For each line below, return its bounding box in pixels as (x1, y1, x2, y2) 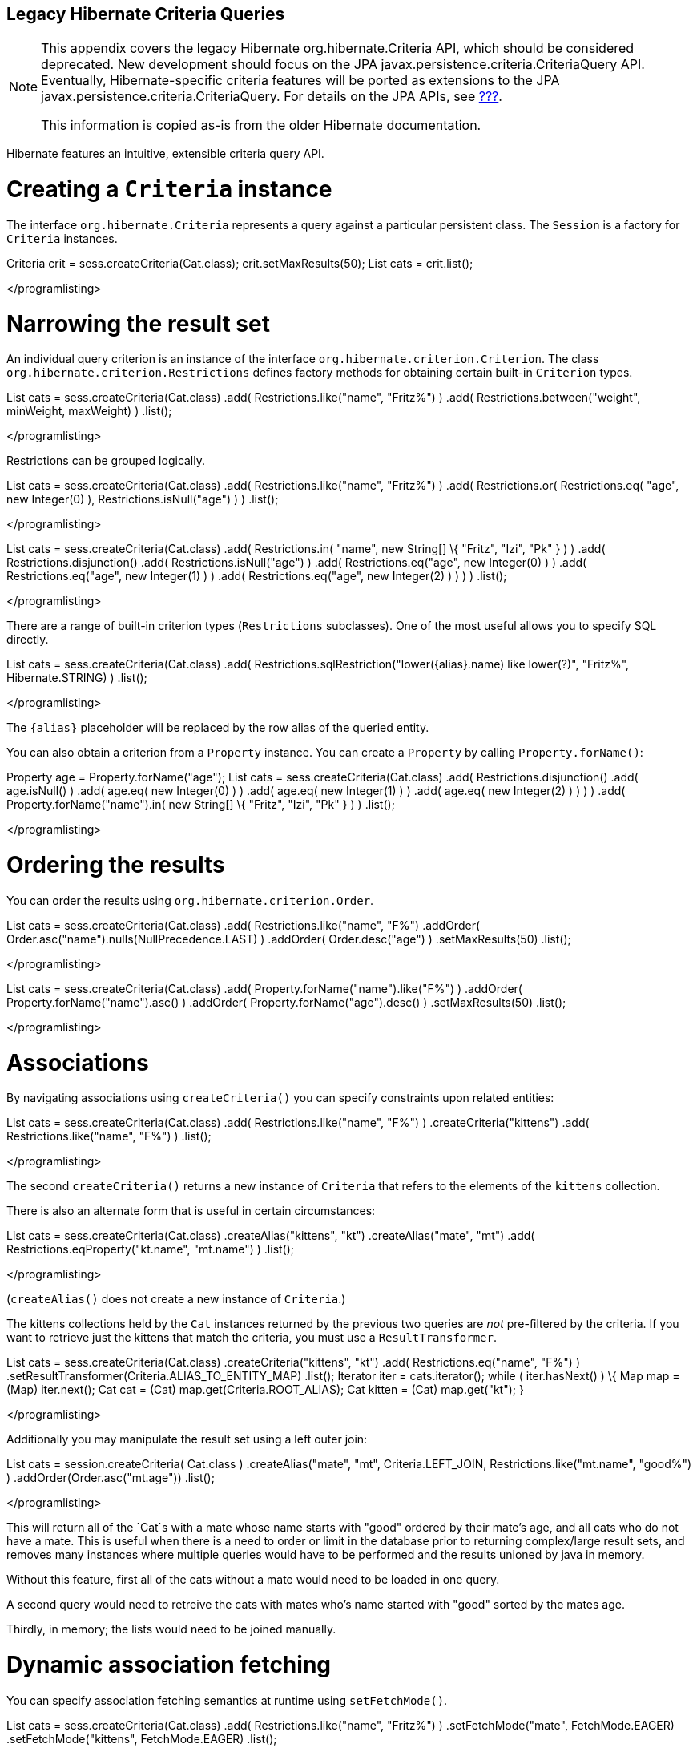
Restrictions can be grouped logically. (6, 454, 206, 468)
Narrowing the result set (6, 309, 270, 337)
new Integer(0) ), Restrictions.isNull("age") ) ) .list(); (6, 492, 279, 507)
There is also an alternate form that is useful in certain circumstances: (6, 1204, 376, 1218)
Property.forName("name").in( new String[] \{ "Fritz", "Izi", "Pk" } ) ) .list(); (6, 797, 395, 812)
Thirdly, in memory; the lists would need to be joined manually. (6, 1622, 336, 1637)
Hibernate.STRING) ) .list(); (6, 671, 147, 685)
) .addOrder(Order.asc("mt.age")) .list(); (6, 1471, 215, 1485)
